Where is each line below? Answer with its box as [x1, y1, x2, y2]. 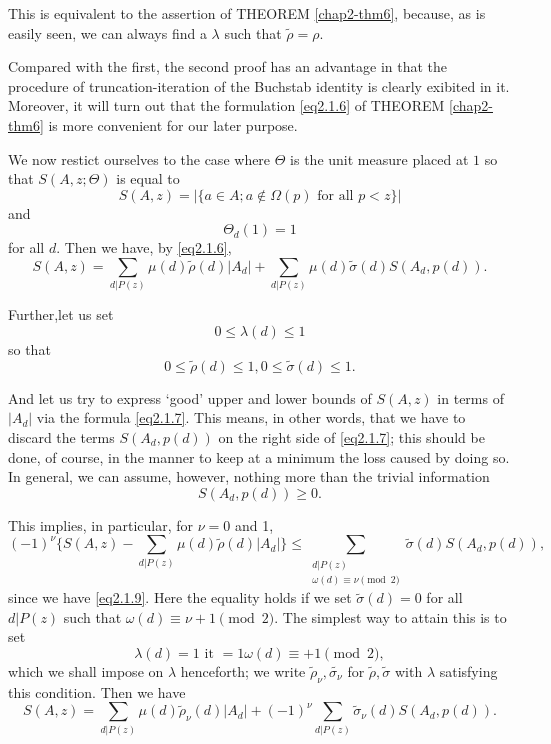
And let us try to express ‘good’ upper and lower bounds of [8, 387, 372, 408]
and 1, [234, 514, 274, 535]
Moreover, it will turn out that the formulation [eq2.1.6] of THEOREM [8, 95, 445, 116]
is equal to [116, 168, 180, 189]
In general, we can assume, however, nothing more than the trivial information [8, 466, 490, 487]
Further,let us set [8, 304, 114, 325]
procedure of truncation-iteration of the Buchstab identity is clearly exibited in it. [8, 75, 510, 96]
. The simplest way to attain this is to [274, 606, 507, 627]
